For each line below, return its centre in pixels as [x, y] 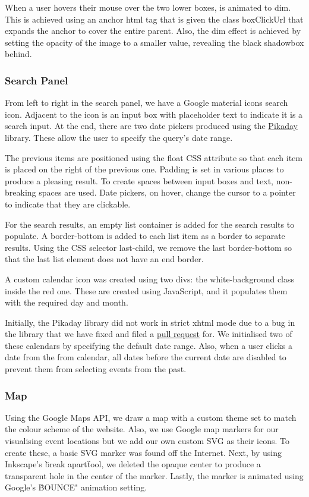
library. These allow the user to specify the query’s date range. [119, 137]
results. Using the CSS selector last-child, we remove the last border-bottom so [148, 247]
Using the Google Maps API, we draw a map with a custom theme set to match [151, 417]
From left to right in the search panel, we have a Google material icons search [146, 103]
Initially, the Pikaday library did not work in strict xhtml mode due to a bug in [150, 322]
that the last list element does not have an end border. [104, 259]
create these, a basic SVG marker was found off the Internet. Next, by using [144, 452]
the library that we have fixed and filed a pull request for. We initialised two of [149, 334]
